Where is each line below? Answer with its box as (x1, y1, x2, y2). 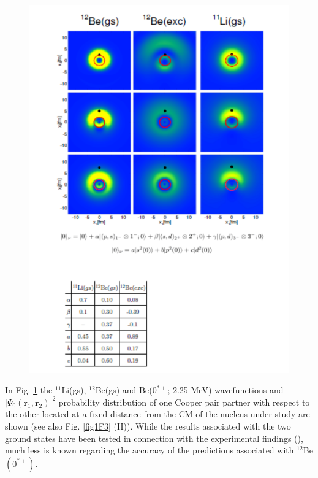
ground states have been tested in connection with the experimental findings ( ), (5, 431, 303, 444)
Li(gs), (61, 384, 86, 396)
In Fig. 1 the (5, 384, 53, 396)
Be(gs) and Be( (95, 384, 153, 396)
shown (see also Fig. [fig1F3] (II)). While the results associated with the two (5, 420, 291, 433)
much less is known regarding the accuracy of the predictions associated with (5, 444, 294, 457)
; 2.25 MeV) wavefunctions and (167, 384, 284, 396)
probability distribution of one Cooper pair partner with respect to (58, 395, 310, 408)
